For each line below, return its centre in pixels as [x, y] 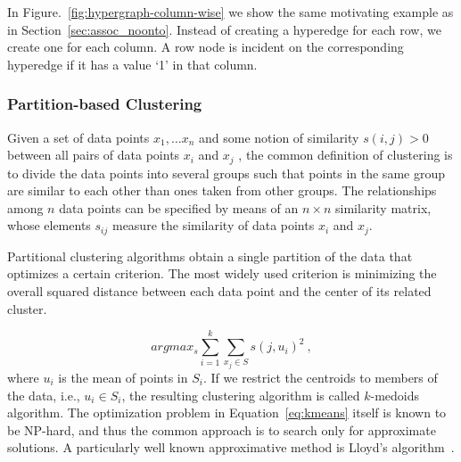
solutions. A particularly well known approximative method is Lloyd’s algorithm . [231, 447]
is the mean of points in [123, 378]
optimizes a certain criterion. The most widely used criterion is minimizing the [222, 273]
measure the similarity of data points [213, 225]
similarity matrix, [383, 207]
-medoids [395, 395]
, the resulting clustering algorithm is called [241, 395]
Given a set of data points [78, 137]
